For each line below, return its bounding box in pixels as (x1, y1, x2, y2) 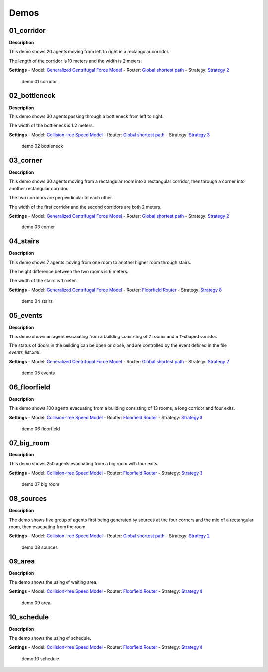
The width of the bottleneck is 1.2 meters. (9, 122, 94, 129)
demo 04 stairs (21, 298, 53, 304)
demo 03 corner (21, 224, 55, 230)
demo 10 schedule (21, 655, 60, 662)
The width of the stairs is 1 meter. (9, 278, 77, 284)
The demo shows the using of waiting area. (9, 579, 98, 585)
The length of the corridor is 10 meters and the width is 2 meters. (9, 58, 142, 64)
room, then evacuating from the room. (9, 523, 87, 530)
